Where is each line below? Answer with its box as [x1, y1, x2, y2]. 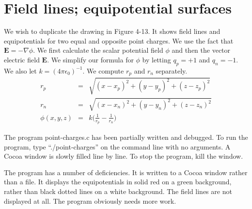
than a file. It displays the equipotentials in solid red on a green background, [4, 177, 232, 187]
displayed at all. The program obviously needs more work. [4, 195, 176, 206]
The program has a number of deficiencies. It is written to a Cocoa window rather [4, 167, 248, 177]
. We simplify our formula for [47, 54, 134, 64]
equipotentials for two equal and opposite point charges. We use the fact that [4, 35, 234, 45]
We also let [4, 65, 37, 75]
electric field [4, 54, 40, 64]
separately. [156, 65, 188, 75]
